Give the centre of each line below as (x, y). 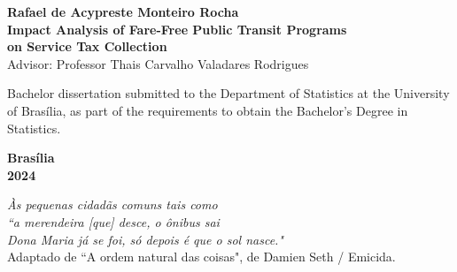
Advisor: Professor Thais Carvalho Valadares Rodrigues (158, 63)
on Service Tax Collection (87, 46)
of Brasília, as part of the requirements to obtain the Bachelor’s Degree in (208, 110)
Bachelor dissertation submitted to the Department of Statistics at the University (228, 93)
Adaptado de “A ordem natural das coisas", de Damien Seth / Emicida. (201, 257)
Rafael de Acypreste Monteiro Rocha (123, 11)
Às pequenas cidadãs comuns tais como (112, 204)
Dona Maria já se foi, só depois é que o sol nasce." (145, 239)
